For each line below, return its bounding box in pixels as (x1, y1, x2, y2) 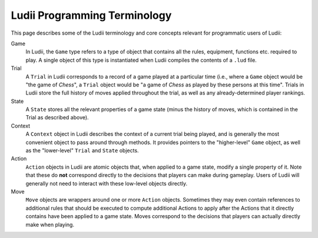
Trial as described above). (25, 114, 89, 121)
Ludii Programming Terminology (11, 9, 172, 22)
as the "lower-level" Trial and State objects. (25, 147, 139, 154)
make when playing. (25, 221, 75, 228)
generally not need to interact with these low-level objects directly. (25, 180, 188, 187)
